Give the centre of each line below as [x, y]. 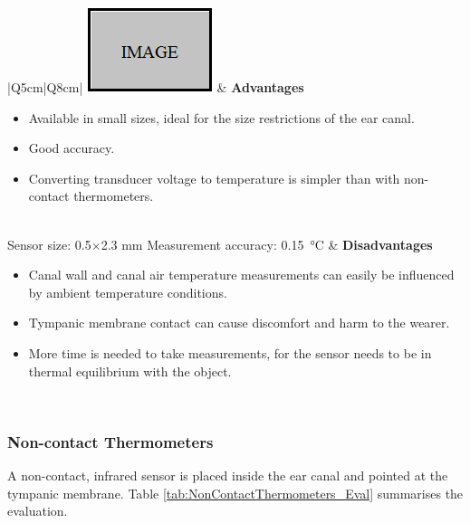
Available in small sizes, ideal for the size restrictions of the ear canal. [221, 117]
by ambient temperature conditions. [128, 292]
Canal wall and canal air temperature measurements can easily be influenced [241, 275]
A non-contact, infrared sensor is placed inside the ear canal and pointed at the [228, 475]
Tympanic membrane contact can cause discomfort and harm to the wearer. [239, 323]
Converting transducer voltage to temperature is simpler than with [214, 178]
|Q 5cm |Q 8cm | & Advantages [156, 87]
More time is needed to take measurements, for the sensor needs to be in [230, 352]
